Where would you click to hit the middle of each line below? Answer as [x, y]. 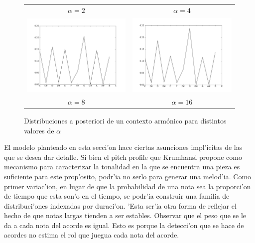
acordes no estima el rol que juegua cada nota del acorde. [92, 235]
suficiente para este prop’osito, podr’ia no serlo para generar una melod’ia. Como [128, 176]
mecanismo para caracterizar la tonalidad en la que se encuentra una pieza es [122, 167]
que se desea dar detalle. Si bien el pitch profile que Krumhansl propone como [123, 157]
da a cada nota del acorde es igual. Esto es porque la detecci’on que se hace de [124, 225]
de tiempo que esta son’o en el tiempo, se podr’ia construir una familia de [117, 196]
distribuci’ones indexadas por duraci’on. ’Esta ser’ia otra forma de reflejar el [120, 205]
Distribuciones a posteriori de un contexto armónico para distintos [125, 120]
